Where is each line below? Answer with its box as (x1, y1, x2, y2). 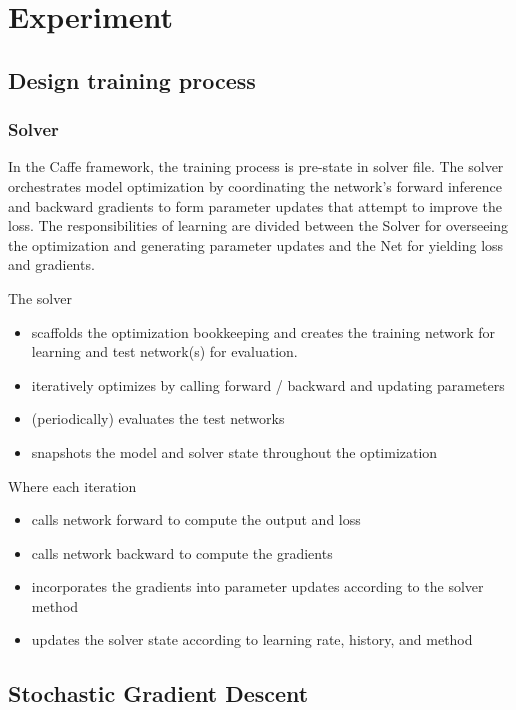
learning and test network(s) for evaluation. (31, 341, 298, 362)
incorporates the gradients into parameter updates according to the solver (31, 576, 484, 597)
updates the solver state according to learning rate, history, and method (31, 629, 473, 650)
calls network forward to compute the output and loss (31, 509, 361, 530)
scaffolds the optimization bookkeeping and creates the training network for (31, 321, 495, 342)
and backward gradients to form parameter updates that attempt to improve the (8, 195, 502, 216)
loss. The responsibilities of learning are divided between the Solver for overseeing (8, 215, 509, 236)
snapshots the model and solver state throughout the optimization (31, 441, 438, 462)
